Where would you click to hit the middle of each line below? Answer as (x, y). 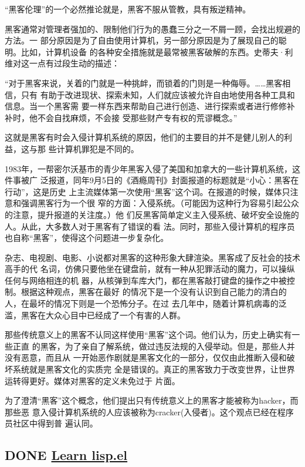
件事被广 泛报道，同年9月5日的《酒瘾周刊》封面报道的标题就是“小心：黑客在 (152, 180)
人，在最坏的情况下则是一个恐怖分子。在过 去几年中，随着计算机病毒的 (142, 303)
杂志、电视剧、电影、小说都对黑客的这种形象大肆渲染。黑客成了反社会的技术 (152, 257)
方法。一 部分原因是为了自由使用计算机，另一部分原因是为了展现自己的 (142, 40)
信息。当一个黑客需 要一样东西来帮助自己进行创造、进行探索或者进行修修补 (150, 106)
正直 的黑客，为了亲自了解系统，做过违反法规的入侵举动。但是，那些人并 (154, 346)
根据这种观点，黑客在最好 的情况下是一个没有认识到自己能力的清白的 (154, 292)
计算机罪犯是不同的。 (98, 148)
